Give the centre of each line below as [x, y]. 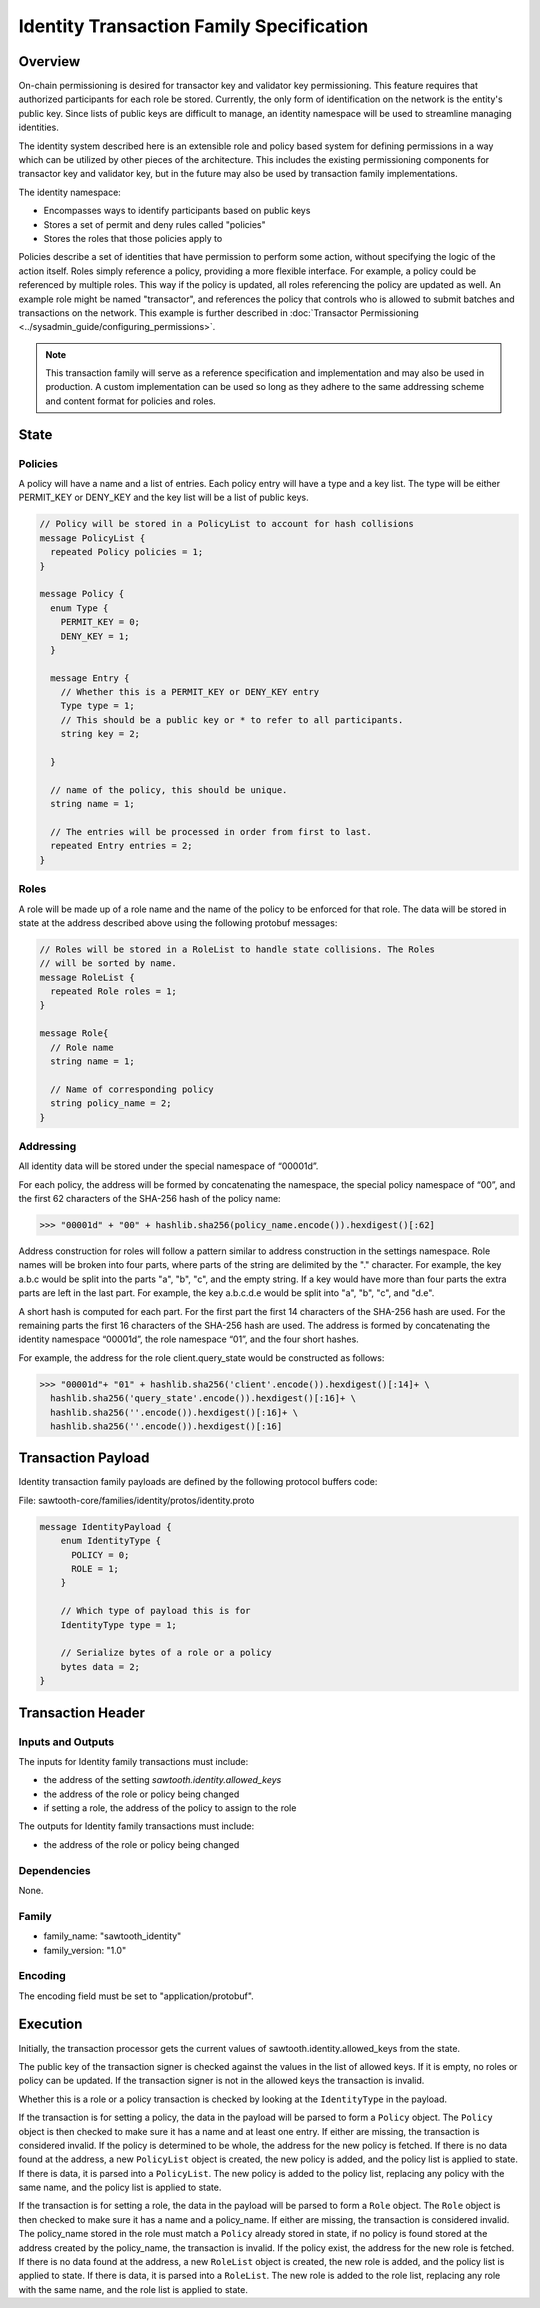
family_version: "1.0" [85, 1950]
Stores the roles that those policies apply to [133, 238]
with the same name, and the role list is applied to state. [133, 2289]
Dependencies [55, 1870]
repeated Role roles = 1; [113, 991]
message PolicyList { [92, 538]
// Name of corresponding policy [132, 1089]
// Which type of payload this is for [155, 1611]
